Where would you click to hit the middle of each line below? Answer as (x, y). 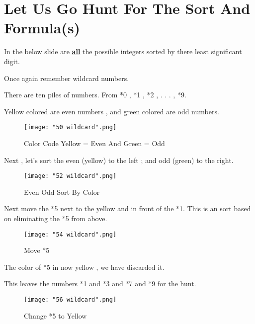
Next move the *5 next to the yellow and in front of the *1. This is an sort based (127, 208)
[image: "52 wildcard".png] (70, 176)
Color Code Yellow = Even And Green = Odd (94, 143)
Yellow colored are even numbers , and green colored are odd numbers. (112, 111)
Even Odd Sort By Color (62, 192)
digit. (12, 61)
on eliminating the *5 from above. (56, 218)
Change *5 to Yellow (55, 315)
